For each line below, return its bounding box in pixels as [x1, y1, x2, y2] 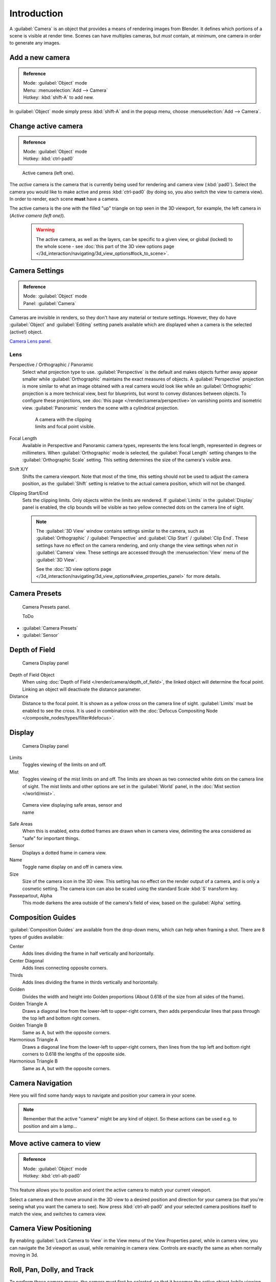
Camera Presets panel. [22, 604, 71, 610]
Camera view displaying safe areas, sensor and [22, 802, 122, 808]
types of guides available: [9, 934, 64, 940]
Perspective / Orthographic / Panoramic [9, 362, 94, 368]
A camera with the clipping [35, 416, 91, 423]
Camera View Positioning [9, 1224, 92, 1233]
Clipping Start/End [9, 490, 49, 496]
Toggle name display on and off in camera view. [22, 864, 123, 870]
